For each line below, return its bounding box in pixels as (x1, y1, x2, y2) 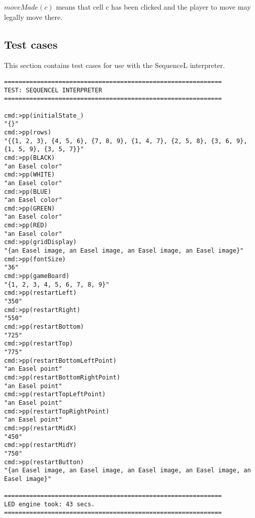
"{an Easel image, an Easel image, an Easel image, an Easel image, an (4, 467, 251, 474)
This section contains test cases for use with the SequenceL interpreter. (4, 60, 225, 71)
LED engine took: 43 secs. (4, 500, 95, 508)
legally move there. (4, 11, 63, 22)
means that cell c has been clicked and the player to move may (56, 2, 251, 12)
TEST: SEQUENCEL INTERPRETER (4, 86, 102, 94)
